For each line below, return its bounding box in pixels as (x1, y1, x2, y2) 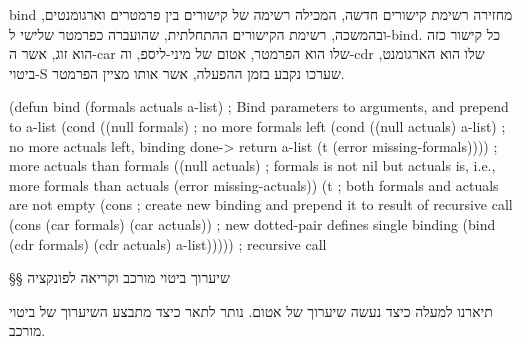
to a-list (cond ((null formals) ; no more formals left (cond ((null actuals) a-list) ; (9, 115, 506, 136)
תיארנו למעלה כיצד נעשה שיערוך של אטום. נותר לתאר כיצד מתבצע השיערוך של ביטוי (9, 300, 493, 321)
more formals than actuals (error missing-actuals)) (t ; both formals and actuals (9, 174, 499, 195)
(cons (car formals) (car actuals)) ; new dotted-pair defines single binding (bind (9, 213, 496, 234)
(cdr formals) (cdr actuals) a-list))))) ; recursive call (9, 233, 327, 254)
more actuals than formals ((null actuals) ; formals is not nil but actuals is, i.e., (9, 155, 496, 176)
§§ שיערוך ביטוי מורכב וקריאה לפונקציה (9, 267, 230, 288)
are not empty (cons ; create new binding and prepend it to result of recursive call (9, 194, 513, 215)
